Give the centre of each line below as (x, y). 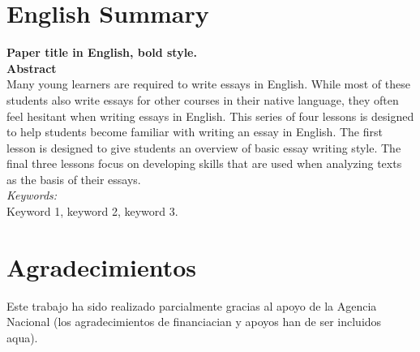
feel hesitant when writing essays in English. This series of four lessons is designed (210, 116)
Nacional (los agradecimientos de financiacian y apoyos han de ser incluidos (194, 322)
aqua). (22, 337)
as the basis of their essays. (74, 179)
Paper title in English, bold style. (102, 52)
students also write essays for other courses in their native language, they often (203, 99)
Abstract (32, 68)
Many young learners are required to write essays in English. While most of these (208, 84)
